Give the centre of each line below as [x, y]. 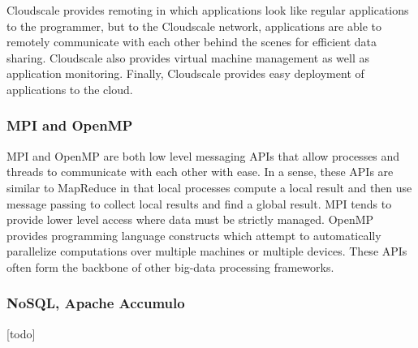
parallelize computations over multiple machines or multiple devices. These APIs [207, 251]
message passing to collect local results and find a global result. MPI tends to [199, 203]
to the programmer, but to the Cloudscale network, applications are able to [194, 26]
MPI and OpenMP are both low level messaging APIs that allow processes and [203, 155]
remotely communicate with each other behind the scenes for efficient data [192, 42]
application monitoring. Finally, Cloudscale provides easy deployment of [185, 73]
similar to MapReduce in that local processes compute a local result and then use [209, 187]
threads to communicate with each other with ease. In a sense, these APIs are [200, 172]
